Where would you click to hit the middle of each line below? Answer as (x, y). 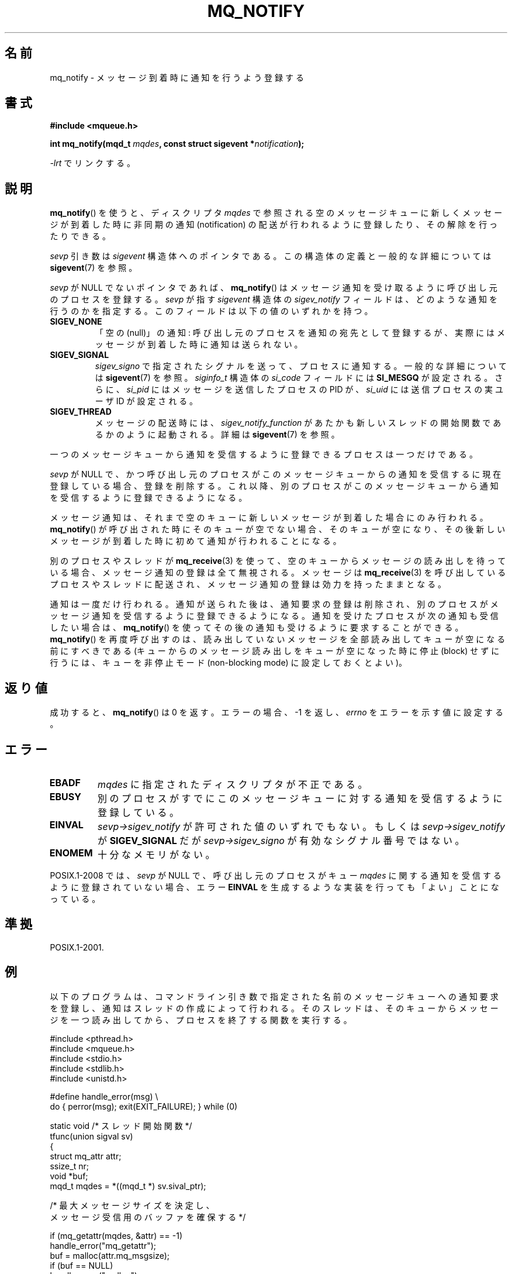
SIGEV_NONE (76, 322)
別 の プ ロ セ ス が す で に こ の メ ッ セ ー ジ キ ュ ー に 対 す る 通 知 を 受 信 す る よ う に (300, 798)
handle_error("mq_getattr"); (103, 1245)
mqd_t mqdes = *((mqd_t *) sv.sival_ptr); (128, 1186)
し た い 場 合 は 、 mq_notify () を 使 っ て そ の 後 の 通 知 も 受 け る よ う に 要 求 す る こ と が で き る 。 (257, 628)
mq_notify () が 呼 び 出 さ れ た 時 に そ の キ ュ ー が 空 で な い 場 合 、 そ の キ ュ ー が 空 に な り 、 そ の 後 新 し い (278, 529)
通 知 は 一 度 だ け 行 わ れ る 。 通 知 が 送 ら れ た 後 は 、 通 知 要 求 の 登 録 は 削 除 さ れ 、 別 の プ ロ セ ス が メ (274, 604)
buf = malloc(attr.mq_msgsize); (110, 1255)
